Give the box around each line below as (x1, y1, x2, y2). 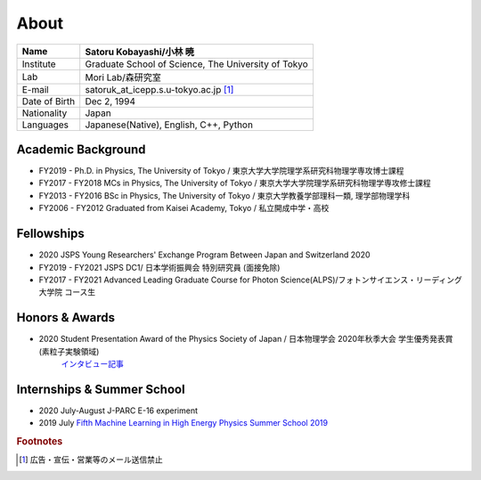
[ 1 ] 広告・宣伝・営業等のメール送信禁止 (19, 454, 164, 465)
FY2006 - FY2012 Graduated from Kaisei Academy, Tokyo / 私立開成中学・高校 (38, 203, 330, 214)
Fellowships (16, 226, 85, 241)
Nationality (21, 107, 68, 119)
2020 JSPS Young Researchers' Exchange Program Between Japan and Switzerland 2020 (38, 249, 371, 260)
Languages (21, 118, 69, 131)
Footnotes (16, 435, 63, 448)
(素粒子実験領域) (38, 346, 100, 356)
